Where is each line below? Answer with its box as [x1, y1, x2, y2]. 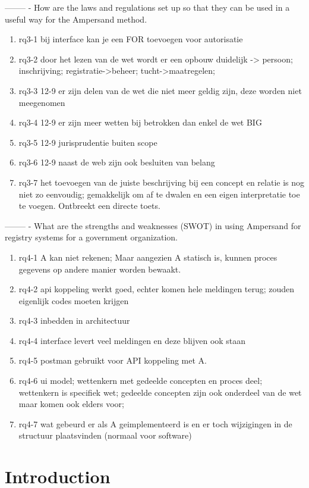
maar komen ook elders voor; [18, 398, 124, 410]
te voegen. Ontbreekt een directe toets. [18, 199, 160, 212]
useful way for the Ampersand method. [5, 12, 147, 25]
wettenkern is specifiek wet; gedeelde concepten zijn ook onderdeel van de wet [18, 386, 302, 398]
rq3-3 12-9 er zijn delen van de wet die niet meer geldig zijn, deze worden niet [18, 84, 302, 96]
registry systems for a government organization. [5, 231, 178, 243]
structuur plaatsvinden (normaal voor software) [18, 429, 192, 442]
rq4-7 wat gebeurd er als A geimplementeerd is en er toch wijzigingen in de [18, 417, 292, 430]
